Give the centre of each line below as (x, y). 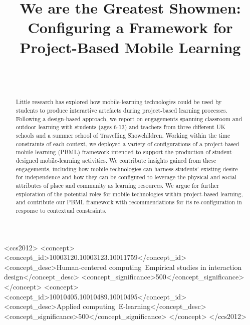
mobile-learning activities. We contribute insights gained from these (128, 160)
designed (27, 160)
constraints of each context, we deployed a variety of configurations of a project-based (128, 143)
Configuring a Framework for (130, 27)
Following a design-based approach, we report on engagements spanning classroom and (129, 118)
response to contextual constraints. (61, 211)
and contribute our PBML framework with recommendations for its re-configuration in (129, 202)
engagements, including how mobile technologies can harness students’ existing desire (127, 169)
